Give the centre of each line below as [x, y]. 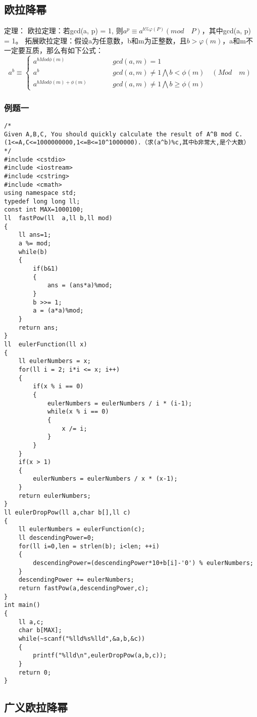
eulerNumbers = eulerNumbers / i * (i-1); [120, 403]
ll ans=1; [35, 235]
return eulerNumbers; [55, 496]
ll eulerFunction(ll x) [46, 344]
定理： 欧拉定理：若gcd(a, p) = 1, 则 [64, 31]
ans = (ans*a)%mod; [80, 286]
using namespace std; [40, 193]
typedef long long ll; [42, 201]
